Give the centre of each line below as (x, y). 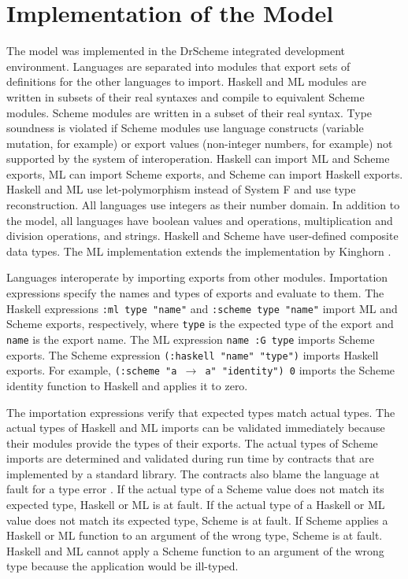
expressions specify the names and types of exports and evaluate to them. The (195, 293)
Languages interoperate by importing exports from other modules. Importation (197, 277)
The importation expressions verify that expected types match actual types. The (201, 412)
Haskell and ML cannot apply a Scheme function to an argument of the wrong (195, 550)
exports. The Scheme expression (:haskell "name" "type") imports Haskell (193, 354)
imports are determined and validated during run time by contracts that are (190, 458)
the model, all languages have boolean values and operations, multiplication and (200, 220)
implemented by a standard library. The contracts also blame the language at (193, 473)
